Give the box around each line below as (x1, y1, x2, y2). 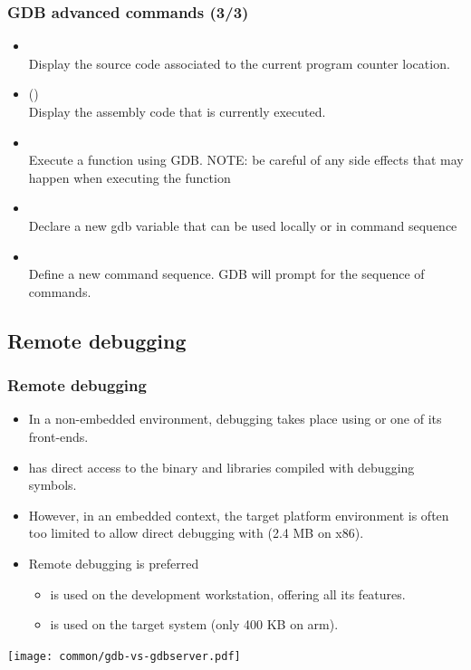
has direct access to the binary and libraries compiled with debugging (28, 457, 415, 476)
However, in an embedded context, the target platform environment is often (28, 505, 449, 524)
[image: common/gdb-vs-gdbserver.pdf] (7, 649, 241, 663)
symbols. (28, 475, 77, 494)
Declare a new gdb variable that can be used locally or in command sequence (28, 215, 457, 234)
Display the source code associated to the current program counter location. (28, 53, 450, 72)
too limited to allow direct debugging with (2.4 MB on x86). (28, 523, 364, 542)
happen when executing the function (28, 167, 231, 187)
